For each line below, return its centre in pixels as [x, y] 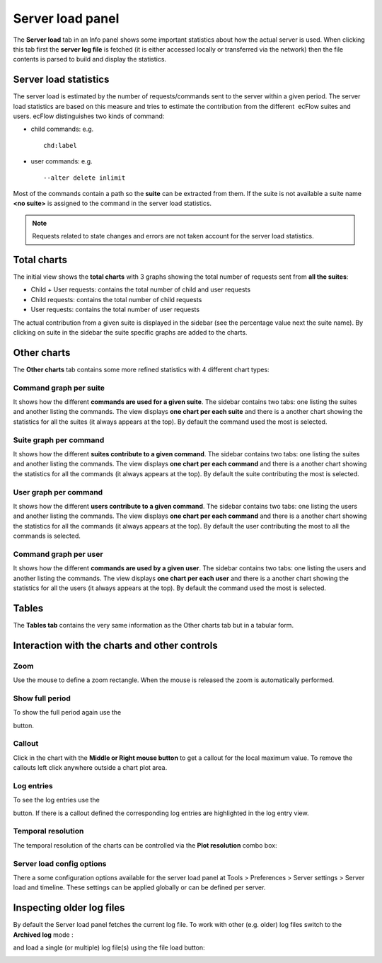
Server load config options [60, 863]
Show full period [42, 698]
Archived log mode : [43, 935]
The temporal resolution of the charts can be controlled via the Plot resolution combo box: [145, 845]
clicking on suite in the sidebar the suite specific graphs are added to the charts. [130, 332]
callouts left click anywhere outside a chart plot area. [90, 768]
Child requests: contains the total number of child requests [116, 299]
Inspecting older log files [69, 908]
